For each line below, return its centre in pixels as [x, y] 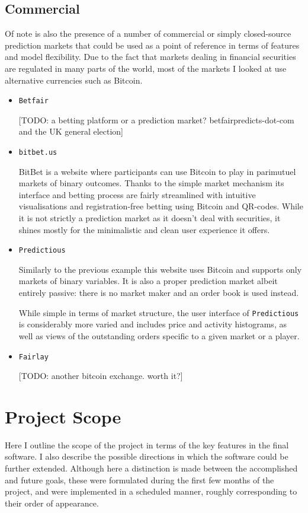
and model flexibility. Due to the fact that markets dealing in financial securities [150, 57]
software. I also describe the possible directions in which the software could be [147, 456]
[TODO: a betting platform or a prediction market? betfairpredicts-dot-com [156, 120]
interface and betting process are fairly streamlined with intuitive [137, 194]
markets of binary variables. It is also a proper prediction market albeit [148, 281]
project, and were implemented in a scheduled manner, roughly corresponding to [151, 491]
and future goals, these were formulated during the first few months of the [139, 479]
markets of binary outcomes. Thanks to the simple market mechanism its [151, 183]
